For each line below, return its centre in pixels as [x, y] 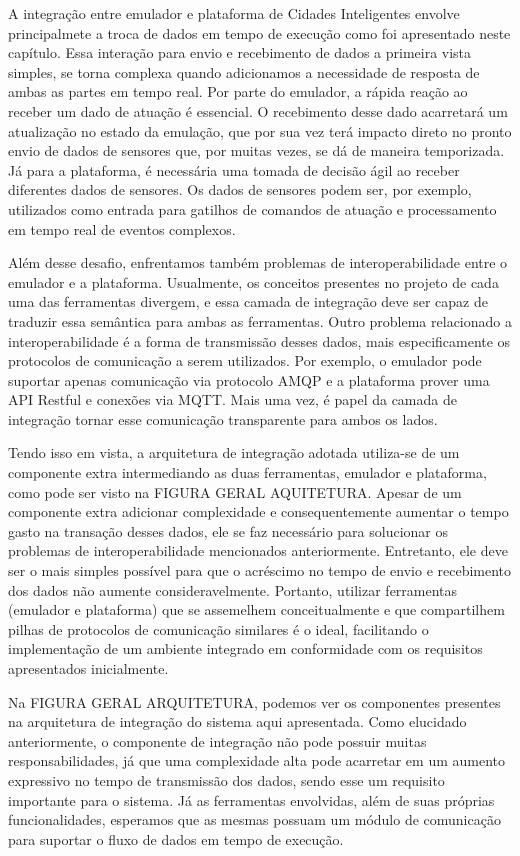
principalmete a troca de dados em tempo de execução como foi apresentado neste [259, 32]
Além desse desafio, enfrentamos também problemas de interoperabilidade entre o [258, 262]
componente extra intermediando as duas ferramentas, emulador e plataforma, [247, 472]
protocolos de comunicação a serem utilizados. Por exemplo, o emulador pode [245, 360]
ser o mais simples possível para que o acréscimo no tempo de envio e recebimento [260, 570]
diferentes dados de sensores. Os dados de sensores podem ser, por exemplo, [240, 189]
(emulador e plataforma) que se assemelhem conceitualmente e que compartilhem [256, 609]
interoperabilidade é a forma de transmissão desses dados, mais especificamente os [259, 340]
